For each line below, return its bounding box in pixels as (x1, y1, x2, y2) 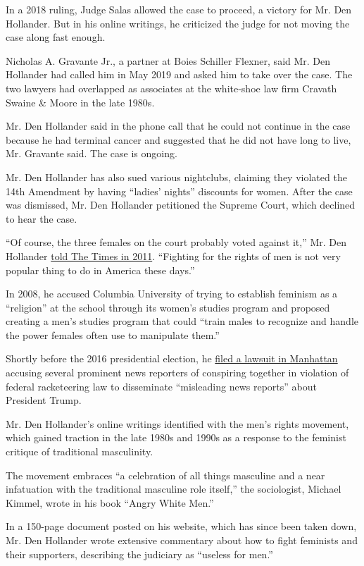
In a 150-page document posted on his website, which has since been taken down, (6, 519, 357, 534)
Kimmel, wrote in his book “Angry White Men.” (6, 495, 214, 510)
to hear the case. (6, 211, 77, 226)
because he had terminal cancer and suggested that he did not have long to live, (6, 132, 351, 147)
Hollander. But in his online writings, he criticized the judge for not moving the (6, 16, 350, 30)
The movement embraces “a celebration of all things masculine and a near (6, 467, 325, 482)
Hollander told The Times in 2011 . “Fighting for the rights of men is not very (6, 248, 341, 263)
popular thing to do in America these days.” (6, 262, 195, 277)
